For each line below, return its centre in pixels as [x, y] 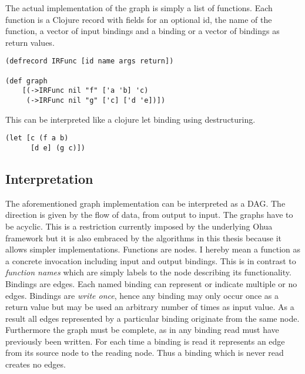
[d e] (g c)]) [58, 148]
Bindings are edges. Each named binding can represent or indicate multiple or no [151, 283]
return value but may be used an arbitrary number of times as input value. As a [150, 307]
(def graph [26, 81]
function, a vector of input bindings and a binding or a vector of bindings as [143, 31]
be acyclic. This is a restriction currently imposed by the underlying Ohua [139, 226]
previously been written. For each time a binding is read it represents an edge [145, 341]
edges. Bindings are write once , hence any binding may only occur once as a [142, 295]
